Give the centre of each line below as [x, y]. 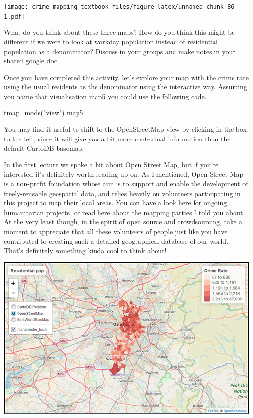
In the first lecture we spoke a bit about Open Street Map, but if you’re [111, 164]
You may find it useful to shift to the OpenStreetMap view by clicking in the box [126, 129]
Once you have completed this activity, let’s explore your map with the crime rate [126, 77]
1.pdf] [14, 16]
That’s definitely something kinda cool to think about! [85, 250]
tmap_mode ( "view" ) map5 [44, 112]
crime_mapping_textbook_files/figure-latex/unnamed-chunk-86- [135, 7]
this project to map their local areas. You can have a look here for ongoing [116, 203]
